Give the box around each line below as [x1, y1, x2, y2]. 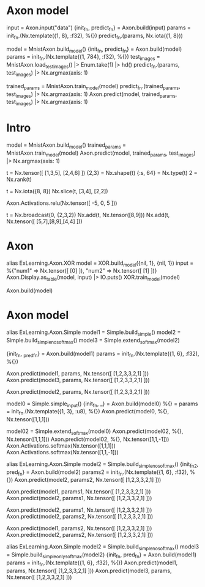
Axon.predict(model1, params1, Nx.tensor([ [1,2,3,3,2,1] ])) [6, 488, 151, 495]
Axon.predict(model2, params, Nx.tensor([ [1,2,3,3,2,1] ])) [6, 388, 150, 395]
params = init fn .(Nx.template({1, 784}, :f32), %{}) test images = [6, 53, 160, 62]
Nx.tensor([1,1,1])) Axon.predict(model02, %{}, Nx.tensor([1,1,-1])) [6, 435, 170, 443]
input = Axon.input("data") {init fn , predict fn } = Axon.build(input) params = [6, 24, 192, 32]
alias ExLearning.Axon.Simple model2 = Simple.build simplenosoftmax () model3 [6, 543, 199, 552]
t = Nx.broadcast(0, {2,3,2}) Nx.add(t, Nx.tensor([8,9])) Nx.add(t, [6, 211, 170, 218]
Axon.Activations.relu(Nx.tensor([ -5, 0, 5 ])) [6, 199, 117, 207]
